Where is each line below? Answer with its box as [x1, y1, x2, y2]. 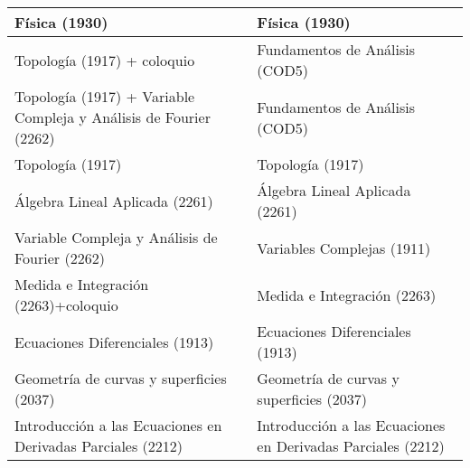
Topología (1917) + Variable [14, 86, 195, 107]
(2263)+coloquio [14, 295, 118, 315]
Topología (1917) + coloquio [14, 49, 195, 70]
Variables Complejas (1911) [257, 237, 431, 258]
